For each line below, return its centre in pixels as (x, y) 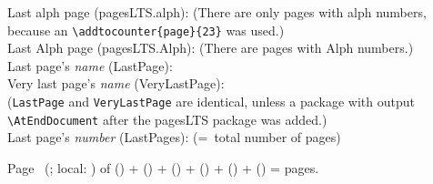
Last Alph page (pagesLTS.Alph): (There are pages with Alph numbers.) (211, 48)
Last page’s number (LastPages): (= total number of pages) (174, 137)
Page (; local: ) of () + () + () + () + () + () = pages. (163, 167)
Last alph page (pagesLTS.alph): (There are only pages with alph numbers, (217, 12)
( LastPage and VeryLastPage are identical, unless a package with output (211, 102)
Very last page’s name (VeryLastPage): (116, 83)
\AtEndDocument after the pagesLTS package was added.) (167, 119)
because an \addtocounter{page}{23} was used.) (146, 30)
